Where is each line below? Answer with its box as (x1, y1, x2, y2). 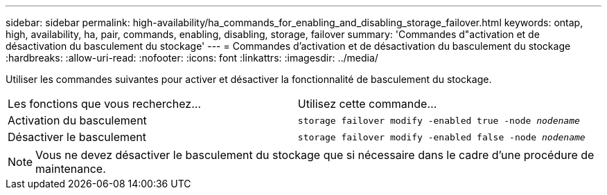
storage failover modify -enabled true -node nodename (297, 115, 580, 126)
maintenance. (35, 162, 106, 176)
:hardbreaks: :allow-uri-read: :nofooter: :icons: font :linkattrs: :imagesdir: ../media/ (6, 52, 378, 64)
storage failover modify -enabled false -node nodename (297, 131, 586, 142)
